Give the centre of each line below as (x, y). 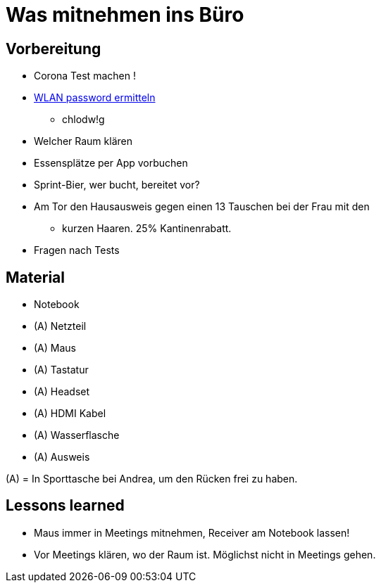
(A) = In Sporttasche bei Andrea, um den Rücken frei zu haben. (152, 479)
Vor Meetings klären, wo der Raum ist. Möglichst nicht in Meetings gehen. (205, 554)
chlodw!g (83, 120)
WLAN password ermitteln (95, 98)
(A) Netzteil (60, 326)
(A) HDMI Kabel (70, 414)
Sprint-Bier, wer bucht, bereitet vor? (117, 185)
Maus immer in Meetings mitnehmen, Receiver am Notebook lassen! (192, 532)
